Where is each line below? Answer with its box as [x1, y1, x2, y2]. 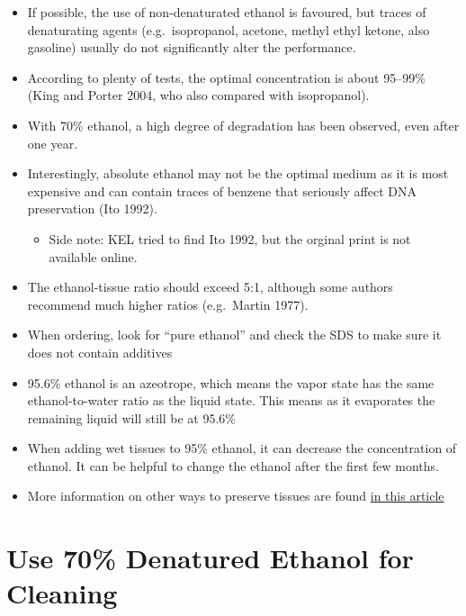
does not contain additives [27, 342, 173, 361]
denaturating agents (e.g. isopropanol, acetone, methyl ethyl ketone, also [27, 20, 430, 39]
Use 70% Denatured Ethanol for [6, 539, 414, 576]
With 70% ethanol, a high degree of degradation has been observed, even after [27, 115, 460, 134]
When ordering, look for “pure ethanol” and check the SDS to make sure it [27, 325, 442, 344]
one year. [27, 133, 78, 152]
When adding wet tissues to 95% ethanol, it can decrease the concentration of [27, 439, 457, 457]
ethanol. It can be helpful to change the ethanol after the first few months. [27, 456, 439, 475]
